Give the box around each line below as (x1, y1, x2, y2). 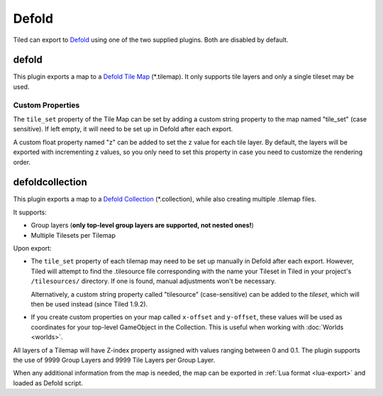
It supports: (13, 208, 48, 216)
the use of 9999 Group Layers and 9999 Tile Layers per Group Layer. (13, 356, 216, 364)
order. (13, 158, 31, 166)
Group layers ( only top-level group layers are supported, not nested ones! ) (30, 221, 255, 230)
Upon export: (13, 244, 52, 253)
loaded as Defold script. (13, 378, 83, 387)
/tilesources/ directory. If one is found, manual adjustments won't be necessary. (30, 277, 277, 285)
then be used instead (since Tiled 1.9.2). (30, 299, 148, 308)
